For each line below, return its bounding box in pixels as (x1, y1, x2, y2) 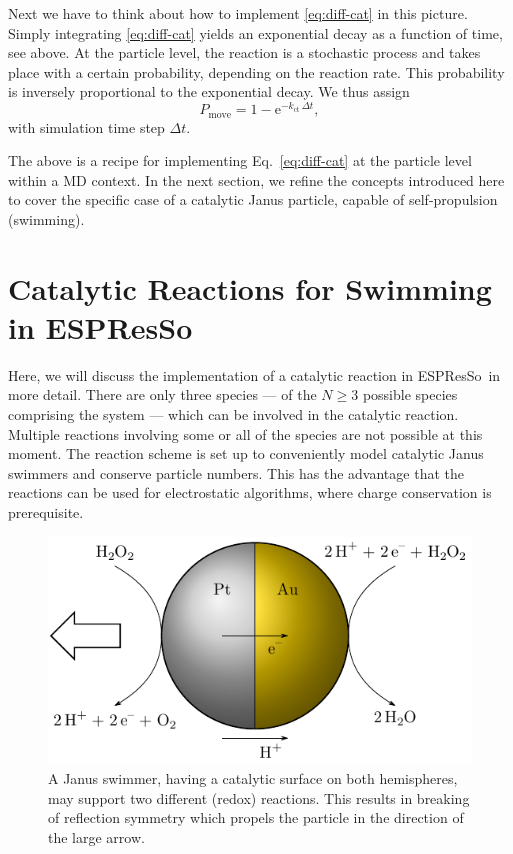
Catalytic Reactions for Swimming (8, 267, 492, 308)
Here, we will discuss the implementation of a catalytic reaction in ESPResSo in (8, 364, 501, 385)
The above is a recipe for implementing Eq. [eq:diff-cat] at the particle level (8, 150, 472, 171)
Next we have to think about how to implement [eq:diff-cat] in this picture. (8, 3, 468, 23)
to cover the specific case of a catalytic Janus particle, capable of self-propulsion (8, 189, 498, 210)
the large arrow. (48, 826, 145, 847)
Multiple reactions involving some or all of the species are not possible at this (8, 423, 483, 444)
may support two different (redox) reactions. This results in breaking (48, 787, 470, 808)
